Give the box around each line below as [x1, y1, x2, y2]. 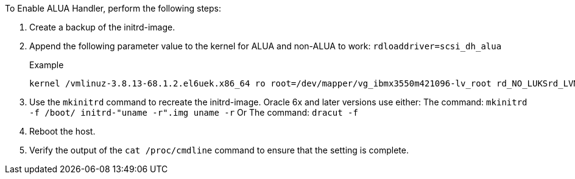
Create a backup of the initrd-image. [29, 22, 175, 32]
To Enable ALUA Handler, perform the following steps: [5, 3, 221, 13]
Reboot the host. [29, 126, 96, 136]
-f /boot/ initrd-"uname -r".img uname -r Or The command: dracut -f [29, 107, 358, 118]
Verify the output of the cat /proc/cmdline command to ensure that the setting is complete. [29, 145, 409, 155]
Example [29, 60, 64, 70]
